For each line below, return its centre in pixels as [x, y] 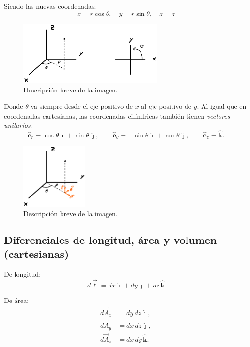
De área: [16, 300]
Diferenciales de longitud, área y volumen [110, 239]
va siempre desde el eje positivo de [82, 106]
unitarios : [18, 125]
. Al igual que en [222, 106]
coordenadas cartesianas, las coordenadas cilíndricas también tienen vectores [117, 115]
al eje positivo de [166, 106]
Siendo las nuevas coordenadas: [50, 6]
